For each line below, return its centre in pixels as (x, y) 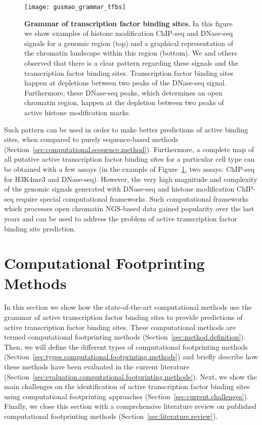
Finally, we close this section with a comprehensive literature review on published (130, 406)
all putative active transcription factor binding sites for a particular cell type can (129, 159)
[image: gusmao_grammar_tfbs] (75, 7)
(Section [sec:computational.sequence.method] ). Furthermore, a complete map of (129, 149)
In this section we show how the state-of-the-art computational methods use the (128, 307)
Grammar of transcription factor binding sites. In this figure (128, 23)
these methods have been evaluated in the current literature (97, 366)
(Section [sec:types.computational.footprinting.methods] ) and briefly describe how (131, 357)
